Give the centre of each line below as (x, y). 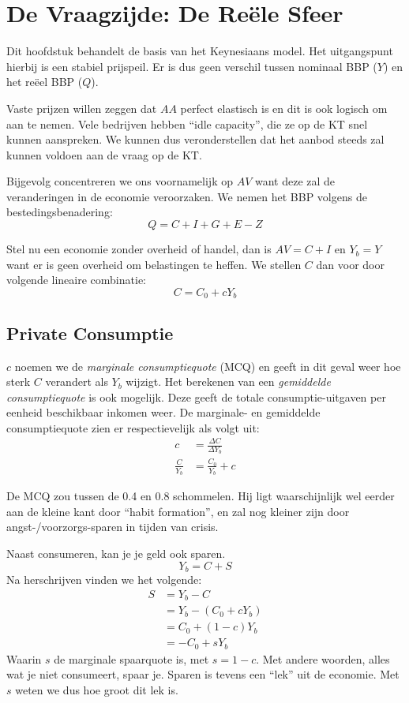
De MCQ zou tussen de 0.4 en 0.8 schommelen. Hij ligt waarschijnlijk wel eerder (201, 496)
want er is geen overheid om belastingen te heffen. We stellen (154, 264)
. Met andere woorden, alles (323, 658)
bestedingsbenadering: (60, 212)
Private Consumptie (90, 333)
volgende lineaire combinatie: (76, 280)
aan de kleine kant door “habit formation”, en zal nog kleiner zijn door (178, 511)
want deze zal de (295, 181)
